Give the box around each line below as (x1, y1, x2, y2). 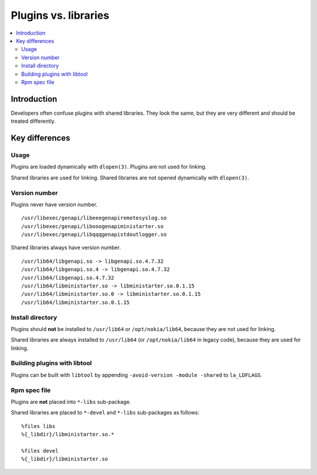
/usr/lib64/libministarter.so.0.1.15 (21, 299, 130, 306)
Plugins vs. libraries (11, 9, 110, 22)
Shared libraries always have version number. (11, 244, 122, 251)
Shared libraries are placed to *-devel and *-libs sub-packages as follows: (11, 409, 200, 416)
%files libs (21, 423, 56, 429)
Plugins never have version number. (11, 200, 98, 208)
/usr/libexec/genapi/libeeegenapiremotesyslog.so (21, 215, 167, 222)
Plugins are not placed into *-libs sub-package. (11, 398, 131, 405)
